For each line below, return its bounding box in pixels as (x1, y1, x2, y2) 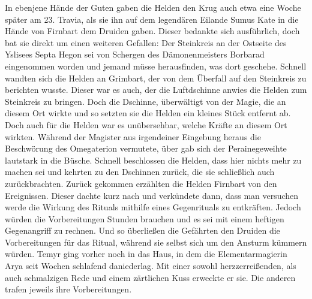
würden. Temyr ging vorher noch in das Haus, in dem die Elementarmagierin (5, 247, 287, 260)
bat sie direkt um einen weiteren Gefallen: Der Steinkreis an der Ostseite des (5, 36, 287, 49)
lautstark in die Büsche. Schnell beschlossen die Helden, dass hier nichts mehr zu (5, 153, 302, 166)
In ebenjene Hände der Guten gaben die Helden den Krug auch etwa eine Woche (5, 1, 301, 13)
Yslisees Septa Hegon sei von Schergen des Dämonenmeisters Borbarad (5, 48, 265, 61)
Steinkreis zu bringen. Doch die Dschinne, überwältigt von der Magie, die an (5, 95, 286, 107)
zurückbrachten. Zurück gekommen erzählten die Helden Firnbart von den (5, 177, 277, 189)
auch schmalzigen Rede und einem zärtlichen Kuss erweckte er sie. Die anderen (5, 271, 296, 283)
